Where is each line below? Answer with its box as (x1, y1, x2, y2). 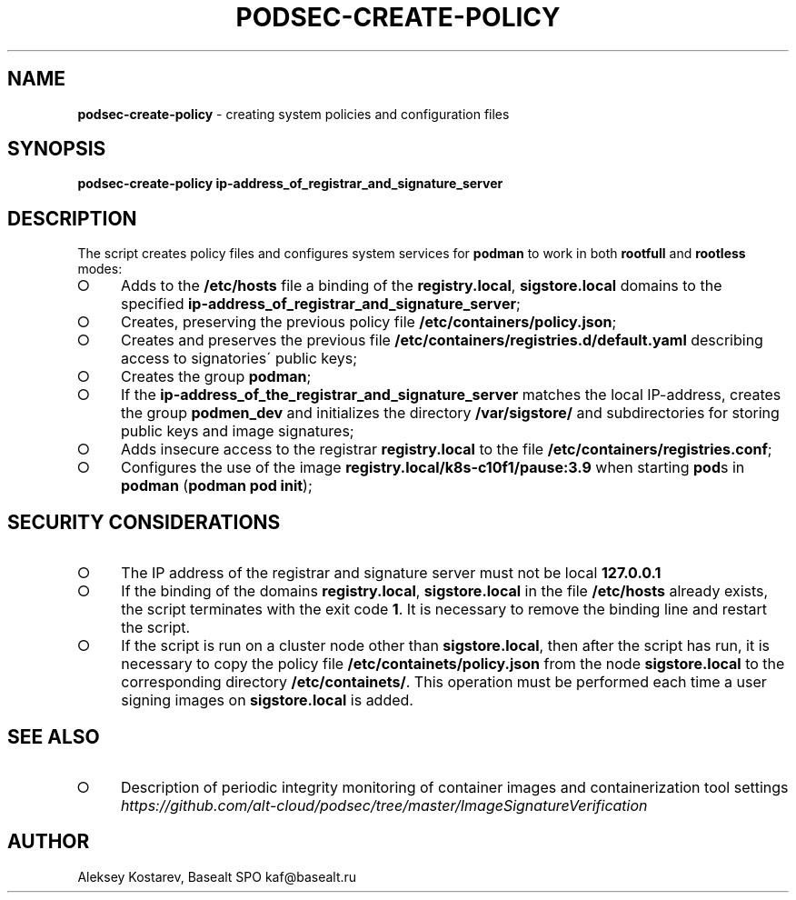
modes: (77, 261, 123, 277)
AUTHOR (7, 830, 90, 854)
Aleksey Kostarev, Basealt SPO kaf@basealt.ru (77, 868, 357, 885)
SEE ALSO (7, 725, 100, 748)
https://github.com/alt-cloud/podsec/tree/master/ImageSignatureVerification (120, 795, 648, 815)
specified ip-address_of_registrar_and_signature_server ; (121, 295, 521, 314)
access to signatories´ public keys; (121, 349, 358, 368)
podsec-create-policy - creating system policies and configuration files (77, 105, 510, 122)
